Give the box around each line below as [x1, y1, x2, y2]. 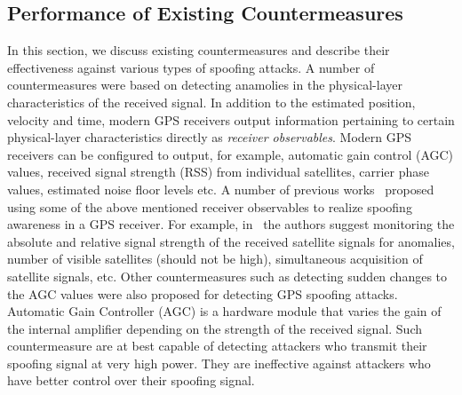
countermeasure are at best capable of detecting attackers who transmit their [7, 336, 427, 355]
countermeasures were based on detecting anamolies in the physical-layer [7, 75, 402, 94]
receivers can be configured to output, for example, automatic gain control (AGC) [7, 145, 454, 163]
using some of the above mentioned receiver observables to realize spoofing [7, 197, 412, 216]
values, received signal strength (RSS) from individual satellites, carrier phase [7, 162, 429, 181]
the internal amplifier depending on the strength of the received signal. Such [7, 319, 423, 337]
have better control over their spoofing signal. [7, 371, 255, 390]
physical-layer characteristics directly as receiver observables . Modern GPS [7, 128, 412, 146]
